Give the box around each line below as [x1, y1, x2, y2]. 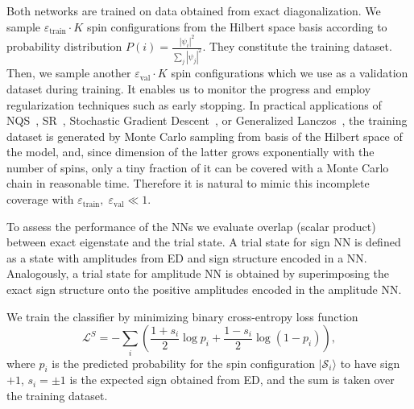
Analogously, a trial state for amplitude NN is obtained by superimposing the [6, 265, 389, 282]
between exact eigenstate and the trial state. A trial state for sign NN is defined [6, 233, 401, 250]
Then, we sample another [6, 64, 131, 81]
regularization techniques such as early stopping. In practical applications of [6, 96, 382, 113]
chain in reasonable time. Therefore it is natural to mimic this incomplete [6, 175, 370, 192]
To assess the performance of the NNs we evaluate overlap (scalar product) [6, 217, 376, 234]
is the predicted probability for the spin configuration [52, 354, 316, 371]
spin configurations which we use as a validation [171, 64, 408, 81]
